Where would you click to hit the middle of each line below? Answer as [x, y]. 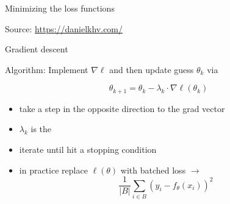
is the [41, 129]
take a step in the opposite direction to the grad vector [122, 108]
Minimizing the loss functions [60, 8]
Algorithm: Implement [47, 69]
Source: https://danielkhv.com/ [64, 28]
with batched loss [153, 170]
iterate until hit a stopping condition [88, 149]
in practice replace [53, 170]
